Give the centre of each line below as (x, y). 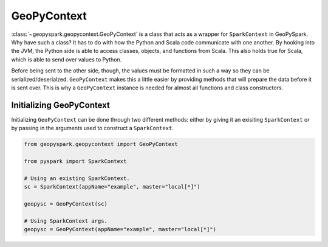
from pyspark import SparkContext (75, 161)
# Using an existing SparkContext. (77, 178)
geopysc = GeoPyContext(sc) (66, 204)
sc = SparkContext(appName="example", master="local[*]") (112, 187)
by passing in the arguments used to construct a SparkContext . (93, 128)
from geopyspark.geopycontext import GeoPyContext (101, 144)
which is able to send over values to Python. (67, 59)
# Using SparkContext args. (66, 221)
